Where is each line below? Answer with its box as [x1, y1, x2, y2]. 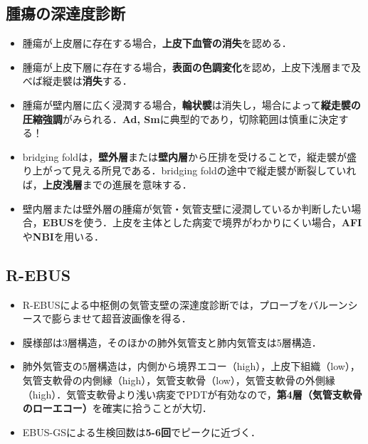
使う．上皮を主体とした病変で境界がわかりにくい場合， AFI [83, 215, 362, 230]
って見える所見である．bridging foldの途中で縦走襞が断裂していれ [52, 163, 357, 178]
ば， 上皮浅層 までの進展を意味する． [22, 176, 192, 191]
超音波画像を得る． [101, 311, 191, 326]
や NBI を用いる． [22, 228, 104, 243]
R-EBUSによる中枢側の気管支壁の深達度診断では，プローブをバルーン [22, 297, 348, 312]
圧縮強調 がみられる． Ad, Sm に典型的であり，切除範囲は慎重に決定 [22, 111, 339, 126]
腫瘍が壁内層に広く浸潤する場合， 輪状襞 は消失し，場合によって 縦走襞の [22, 97, 361, 112]
